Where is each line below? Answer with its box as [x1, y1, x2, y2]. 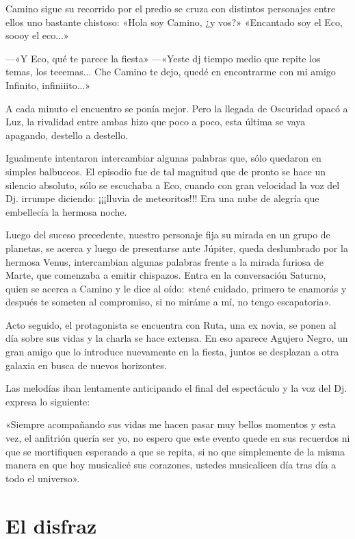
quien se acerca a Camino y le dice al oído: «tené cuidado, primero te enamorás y [5, 281, 347, 295]
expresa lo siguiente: [5, 394, 90, 408]
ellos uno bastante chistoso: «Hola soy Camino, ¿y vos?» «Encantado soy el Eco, [5, 14, 343, 29]
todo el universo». [5, 471, 80, 485]
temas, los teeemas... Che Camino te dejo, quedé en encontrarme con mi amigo [5, 64, 336, 79]
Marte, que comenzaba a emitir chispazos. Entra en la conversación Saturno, [5, 268, 326, 282]
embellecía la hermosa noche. [5, 204, 127, 218]
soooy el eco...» [5, 28, 69, 42]
